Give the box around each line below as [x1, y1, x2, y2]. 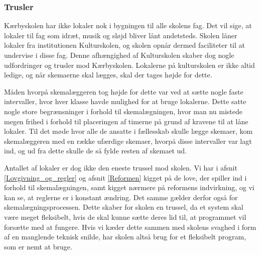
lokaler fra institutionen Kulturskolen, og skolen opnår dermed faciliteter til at [4, 40, 245, 50]
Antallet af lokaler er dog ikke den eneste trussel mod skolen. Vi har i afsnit [4, 162, 237, 173]
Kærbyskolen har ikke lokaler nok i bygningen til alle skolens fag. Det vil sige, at [4, 20, 252, 31]
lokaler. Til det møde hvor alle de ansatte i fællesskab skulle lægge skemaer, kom [4, 126, 253, 136]
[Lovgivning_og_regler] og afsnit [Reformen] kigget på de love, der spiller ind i [4, 172, 247, 183]
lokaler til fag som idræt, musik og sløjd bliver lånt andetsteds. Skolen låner [4, 30, 237, 40]
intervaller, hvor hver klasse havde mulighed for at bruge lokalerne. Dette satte [4, 96, 246, 107]
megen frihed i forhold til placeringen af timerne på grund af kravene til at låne [4, 116, 248, 126]
